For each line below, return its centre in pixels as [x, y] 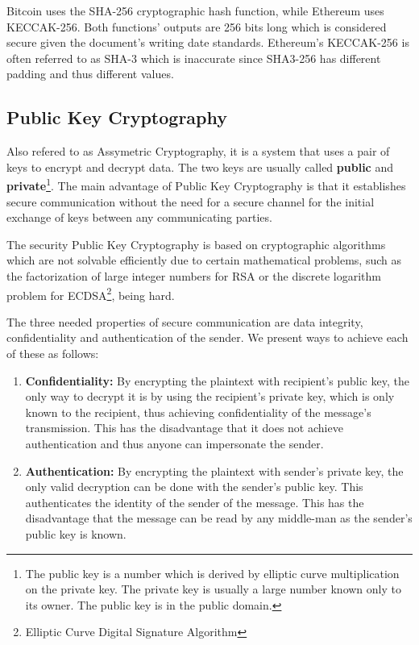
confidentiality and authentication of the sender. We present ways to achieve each [207, 337]
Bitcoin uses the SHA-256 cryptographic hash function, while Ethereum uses [195, 10]
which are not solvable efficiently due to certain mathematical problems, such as [204, 260]
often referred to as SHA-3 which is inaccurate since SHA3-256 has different [194, 58]
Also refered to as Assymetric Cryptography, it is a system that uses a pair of [198, 151]
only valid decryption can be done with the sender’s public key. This [194, 487]
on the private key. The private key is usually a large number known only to [213, 589]
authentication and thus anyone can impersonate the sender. [174, 443]
